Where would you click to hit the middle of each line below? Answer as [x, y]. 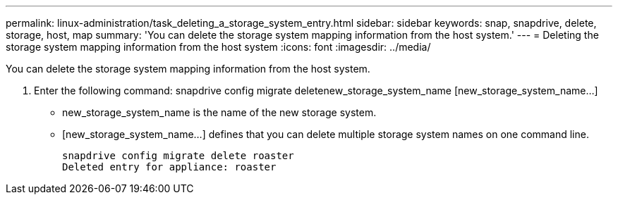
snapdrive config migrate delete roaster [178, 156]
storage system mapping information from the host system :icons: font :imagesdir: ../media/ [218, 47]
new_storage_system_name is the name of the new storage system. [219, 112]
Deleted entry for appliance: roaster [169, 167]
